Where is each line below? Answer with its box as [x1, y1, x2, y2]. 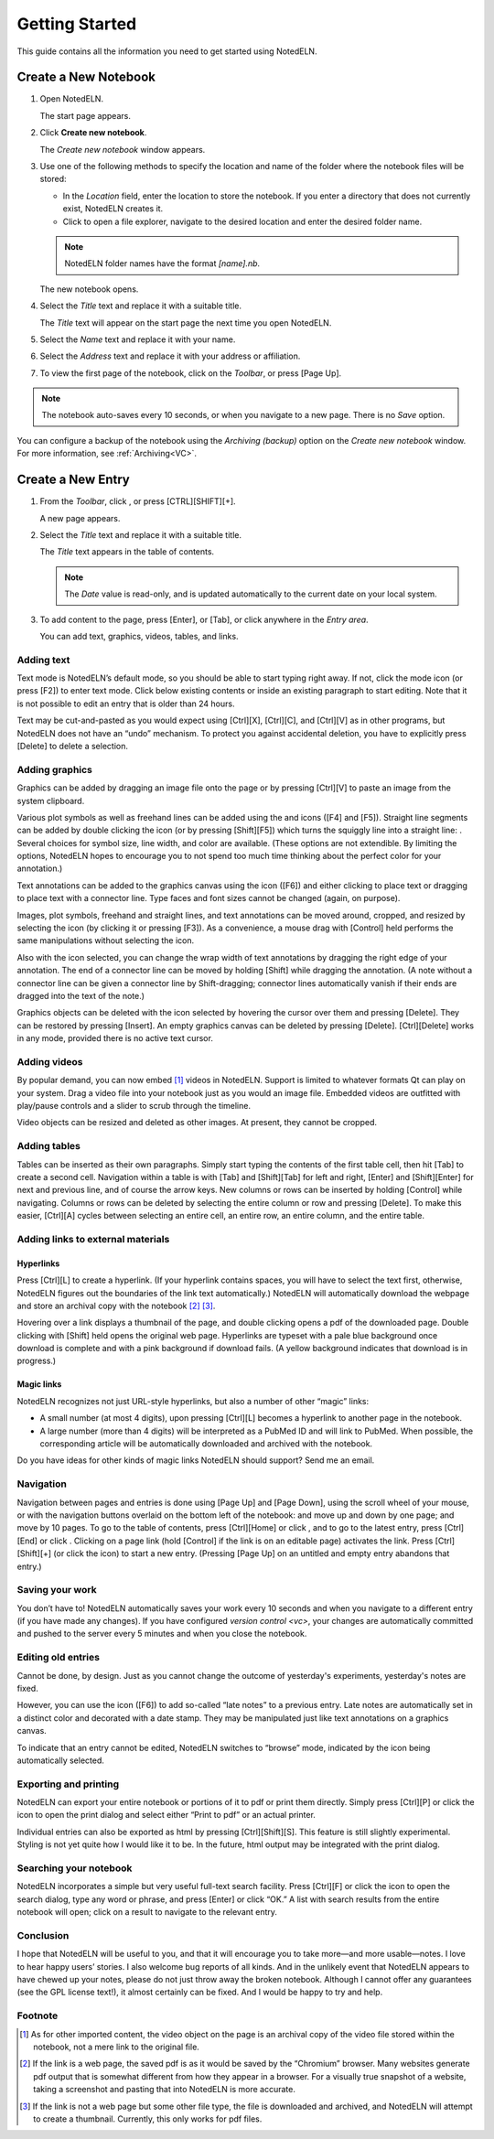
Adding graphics [16, 763, 93, 776]
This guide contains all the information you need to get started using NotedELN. [16, 46, 317, 57]
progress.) [16, 1355, 57, 1367]
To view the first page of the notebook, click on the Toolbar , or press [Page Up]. [39, 367, 342, 379]
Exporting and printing [16, 1778, 120, 1790]
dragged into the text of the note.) [16, 991, 145, 1001]
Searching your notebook [16, 1862, 133, 1875]
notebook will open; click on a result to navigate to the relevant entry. [16, 1907, 278, 1918]
